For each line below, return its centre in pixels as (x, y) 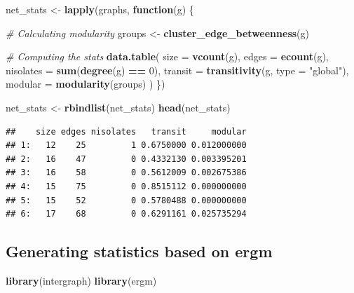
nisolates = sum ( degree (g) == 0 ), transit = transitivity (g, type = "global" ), (177, 70)
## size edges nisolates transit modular (126, 131)
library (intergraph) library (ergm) (81, 280)
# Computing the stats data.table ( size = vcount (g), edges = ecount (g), (167, 56)
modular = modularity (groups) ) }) (86, 84)
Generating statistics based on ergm (139, 251)
